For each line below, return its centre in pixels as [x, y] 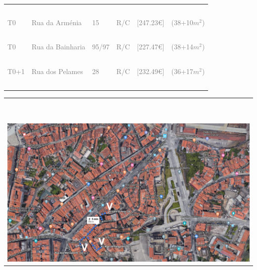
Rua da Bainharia [59, 47]
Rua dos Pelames [57, 71]
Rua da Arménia [57, 22]
